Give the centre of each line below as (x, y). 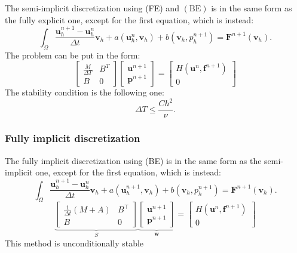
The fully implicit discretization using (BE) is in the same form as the (133, 160)
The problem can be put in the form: (73, 55)
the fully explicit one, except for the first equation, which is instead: (129, 19)
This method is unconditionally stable (74, 243)
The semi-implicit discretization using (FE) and (92, 8)
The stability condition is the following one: (85, 92)
